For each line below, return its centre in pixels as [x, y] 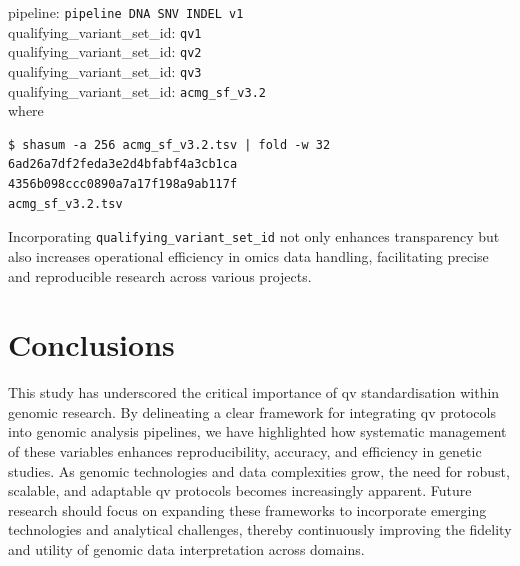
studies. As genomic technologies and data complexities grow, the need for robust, [259, 470]
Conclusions [91, 344]
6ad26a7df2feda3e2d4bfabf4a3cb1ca [123, 164]
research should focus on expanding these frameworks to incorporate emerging [247, 509]
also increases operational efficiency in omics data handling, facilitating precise [248, 255]
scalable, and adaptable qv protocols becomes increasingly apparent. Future [240, 490]
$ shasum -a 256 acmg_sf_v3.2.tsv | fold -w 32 [169, 144]
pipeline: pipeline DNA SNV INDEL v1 [126, 12]
